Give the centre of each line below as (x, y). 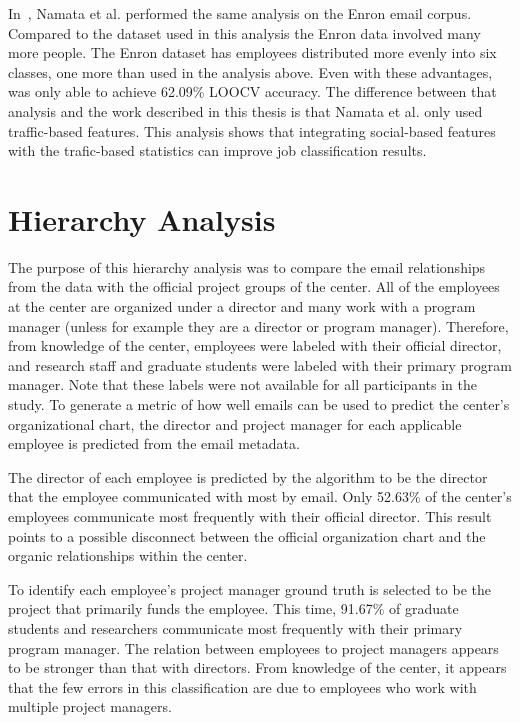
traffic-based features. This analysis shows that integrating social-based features (252, 130)
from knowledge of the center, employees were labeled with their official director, (255, 345)
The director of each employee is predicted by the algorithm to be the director (248, 476)
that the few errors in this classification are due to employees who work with (242, 686)
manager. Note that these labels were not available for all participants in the (242, 384)
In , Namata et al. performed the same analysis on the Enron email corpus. (240, 13)
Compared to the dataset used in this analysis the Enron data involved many (244, 32)
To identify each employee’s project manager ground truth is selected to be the (249, 588)
